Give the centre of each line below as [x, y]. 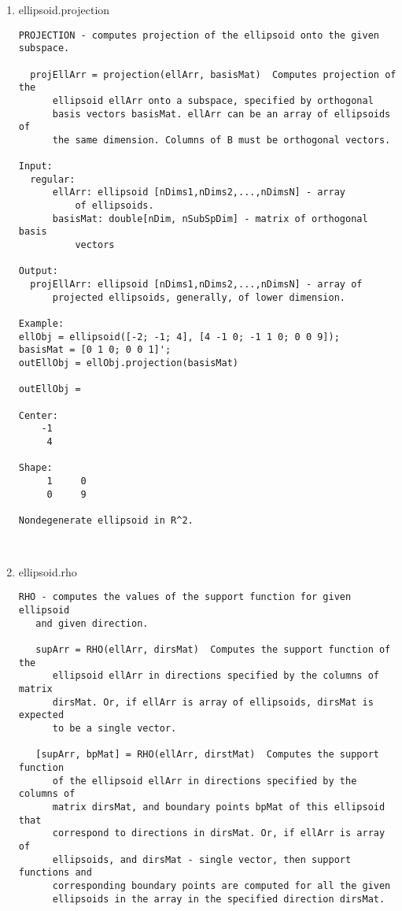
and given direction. [92, 623]
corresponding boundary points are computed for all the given [221, 885]
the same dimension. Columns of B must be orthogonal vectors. [221, 140]
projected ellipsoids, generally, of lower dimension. [199, 297]
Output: [38, 271]
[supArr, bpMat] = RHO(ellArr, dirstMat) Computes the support [207, 755]
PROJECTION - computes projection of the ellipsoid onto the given [199, 35]
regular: [53, 179]
